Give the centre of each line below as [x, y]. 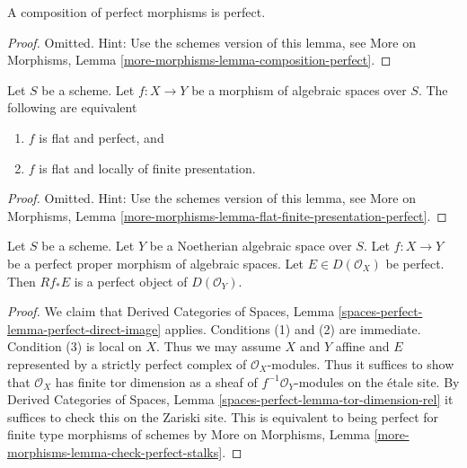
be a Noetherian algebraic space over [251, 246]
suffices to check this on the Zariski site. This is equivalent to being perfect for [223, 416]
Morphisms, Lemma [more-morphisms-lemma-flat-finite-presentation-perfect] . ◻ [227, 215]
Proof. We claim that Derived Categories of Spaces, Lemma [171, 311]
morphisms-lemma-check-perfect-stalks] [115, 451]
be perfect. [415, 263]
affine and [362, 346]
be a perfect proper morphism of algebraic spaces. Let [155, 263]
